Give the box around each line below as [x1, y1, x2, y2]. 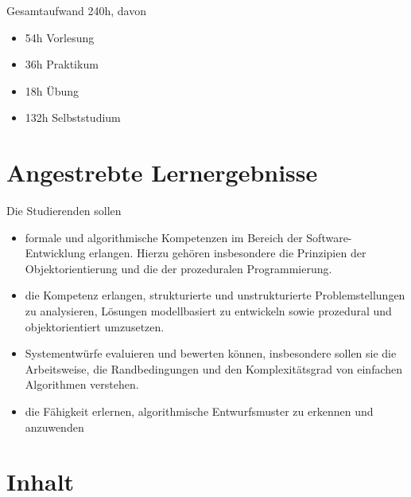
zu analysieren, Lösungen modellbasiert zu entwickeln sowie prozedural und [25, 303, 392, 319]
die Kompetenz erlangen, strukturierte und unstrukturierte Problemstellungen [25, 287, 405, 303]
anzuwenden [25, 418, 84, 435]
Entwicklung [25, 245, 86, 261]
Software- [306, 229, 352, 245]
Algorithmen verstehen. [25, 376, 139, 393]
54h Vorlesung [25, 29, 95, 45]
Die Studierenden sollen [6, 202, 122, 219]
